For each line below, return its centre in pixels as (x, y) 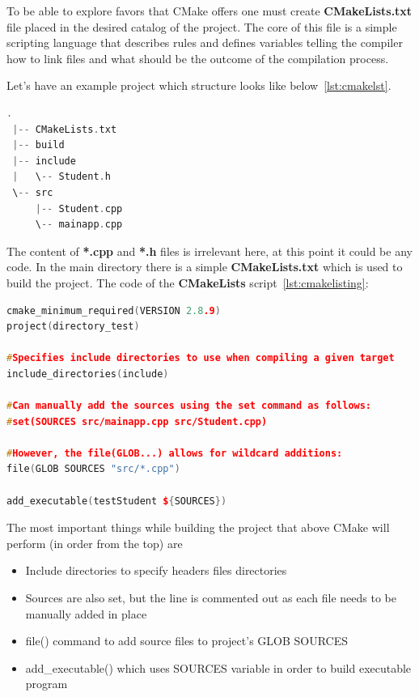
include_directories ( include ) (88, 374)
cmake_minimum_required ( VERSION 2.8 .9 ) (114, 310)
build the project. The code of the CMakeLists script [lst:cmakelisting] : (188, 282)
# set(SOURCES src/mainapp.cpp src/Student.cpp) (137, 421)
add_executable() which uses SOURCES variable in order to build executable (218, 667)
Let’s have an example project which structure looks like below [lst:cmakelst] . (199, 85)
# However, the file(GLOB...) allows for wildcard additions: (175, 453)
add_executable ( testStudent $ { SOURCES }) (117, 501)
